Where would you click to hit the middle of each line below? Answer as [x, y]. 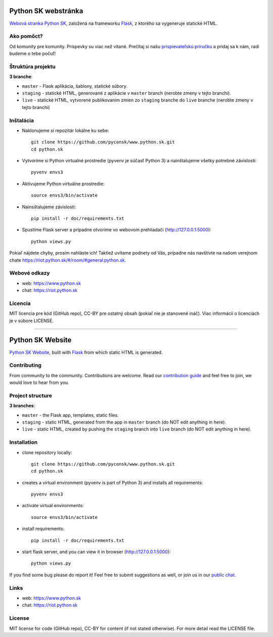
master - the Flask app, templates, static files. [70, 415]
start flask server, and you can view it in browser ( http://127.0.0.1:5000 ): [97, 552]
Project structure [31, 396]
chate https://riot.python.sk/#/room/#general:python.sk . [68, 260]
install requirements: [43, 529]
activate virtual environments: [53, 506]
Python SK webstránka [46, 11]
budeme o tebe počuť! [33, 54]
